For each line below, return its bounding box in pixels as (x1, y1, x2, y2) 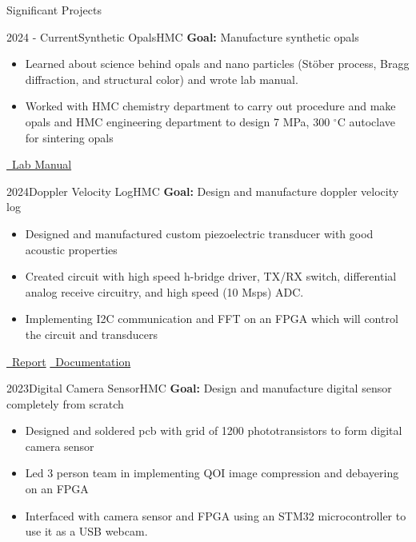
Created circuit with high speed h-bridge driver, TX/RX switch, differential (25, 268, 397, 285)
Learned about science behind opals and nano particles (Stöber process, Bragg (25, 55, 410, 72)
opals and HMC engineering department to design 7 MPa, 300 (25, 113, 330, 130)
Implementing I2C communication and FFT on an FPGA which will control (25, 310, 398, 327)
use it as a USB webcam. (25, 523, 148, 540)
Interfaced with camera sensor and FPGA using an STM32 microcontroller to (25, 507, 406, 524)
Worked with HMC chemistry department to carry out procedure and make (25, 98, 396, 114)
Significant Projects (6, 2, 102, 18)
